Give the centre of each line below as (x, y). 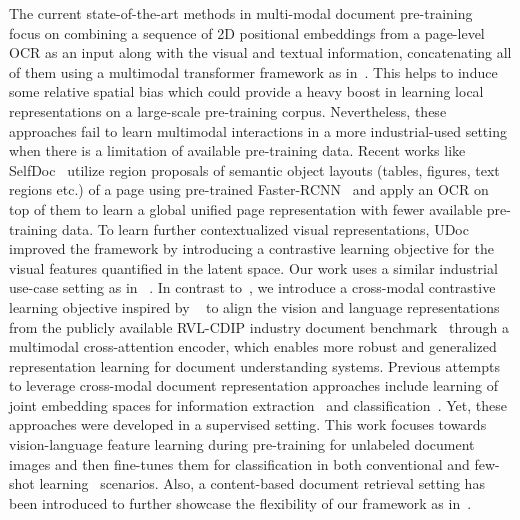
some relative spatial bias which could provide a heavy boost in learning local (246, 91)
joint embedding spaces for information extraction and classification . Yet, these (258, 404)
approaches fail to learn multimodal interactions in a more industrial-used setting (258, 130)
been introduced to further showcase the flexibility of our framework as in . (240, 502)
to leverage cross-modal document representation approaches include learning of (253, 385)
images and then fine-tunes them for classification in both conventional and (239, 463)
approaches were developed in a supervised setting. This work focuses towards (248, 424)
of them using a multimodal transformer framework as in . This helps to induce (253, 71)
